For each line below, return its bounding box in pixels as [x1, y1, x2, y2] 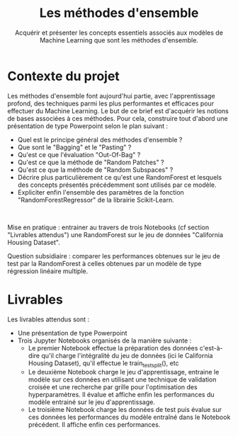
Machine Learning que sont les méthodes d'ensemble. [40, 35, 198, 44]
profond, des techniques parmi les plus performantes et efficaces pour [7, 99, 215, 108]
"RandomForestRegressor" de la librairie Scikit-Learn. [17, 195, 175, 204]
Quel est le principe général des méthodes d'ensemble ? [17, 135, 183, 144]
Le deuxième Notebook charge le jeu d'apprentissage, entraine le [28, 368, 220, 377]
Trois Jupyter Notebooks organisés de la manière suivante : [17, 336, 192, 345]
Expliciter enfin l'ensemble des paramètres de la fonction [17, 188, 184, 196]
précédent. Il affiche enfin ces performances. [28, 420, 161, 429]
